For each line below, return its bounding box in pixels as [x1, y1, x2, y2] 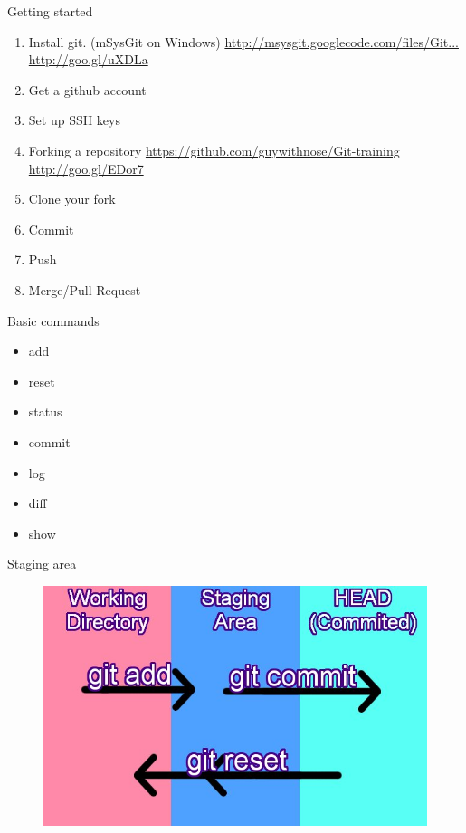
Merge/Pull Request [28, 280, 141, 299]
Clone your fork [28, 189, 116, 208]
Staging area [7, 554, 77, 573]
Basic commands [7, 311, 100, 330]
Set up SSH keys [28, 110, 120, 129]
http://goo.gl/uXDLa [28, 50, 148, 69]
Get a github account [28, 80, 147, 99]
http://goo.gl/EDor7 [28, 158, 144, 177]
